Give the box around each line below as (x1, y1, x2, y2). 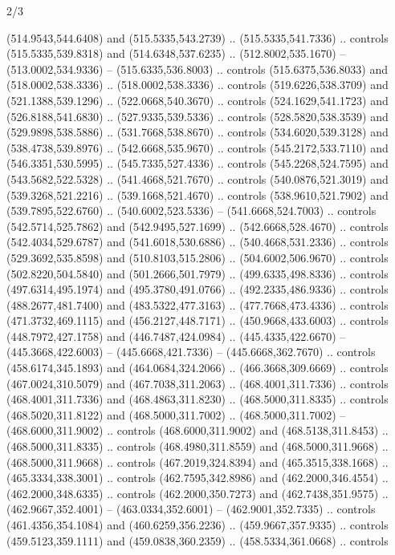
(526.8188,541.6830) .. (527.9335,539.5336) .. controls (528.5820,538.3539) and (6, 107, 389, 124)
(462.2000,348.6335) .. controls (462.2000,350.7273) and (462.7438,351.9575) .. (6, 484, 389, 501)
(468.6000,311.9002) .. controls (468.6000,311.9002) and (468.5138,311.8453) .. (6, 422, 389, 439)
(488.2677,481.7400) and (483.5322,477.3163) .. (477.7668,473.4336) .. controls (6, 296, 389, 313)
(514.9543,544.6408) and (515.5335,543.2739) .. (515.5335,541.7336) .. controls (6, 29, 389, 46)
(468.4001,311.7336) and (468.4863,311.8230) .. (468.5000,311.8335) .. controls (6, 391, 389, 407)
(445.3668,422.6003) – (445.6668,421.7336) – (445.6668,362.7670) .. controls (6, 343, 376, 360)
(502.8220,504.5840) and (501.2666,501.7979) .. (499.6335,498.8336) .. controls (6, 265, 389, 282)
